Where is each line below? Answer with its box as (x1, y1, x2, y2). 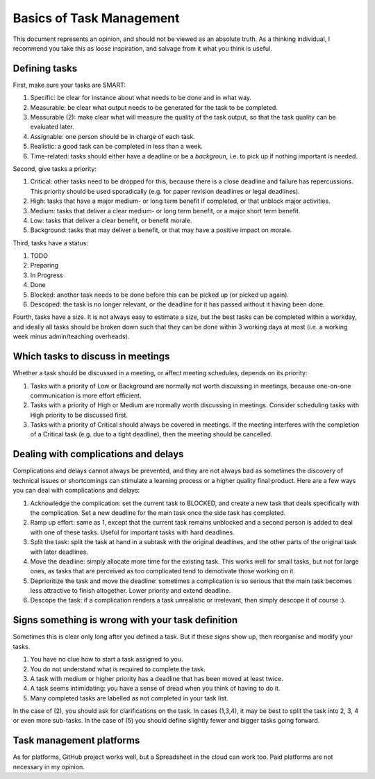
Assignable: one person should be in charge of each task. (30, 132, 196, 140)
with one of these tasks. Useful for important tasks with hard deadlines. (30, 528, 235, 536)
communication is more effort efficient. (30, 391, 142, 400)
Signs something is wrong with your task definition (12, 614, 238, 626)
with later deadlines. (30, 548, 88, 556)
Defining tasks (12, 63, 78, 74)
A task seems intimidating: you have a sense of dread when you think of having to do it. (30, 684, 281, 693)
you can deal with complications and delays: (12, 486, 140, 495)
